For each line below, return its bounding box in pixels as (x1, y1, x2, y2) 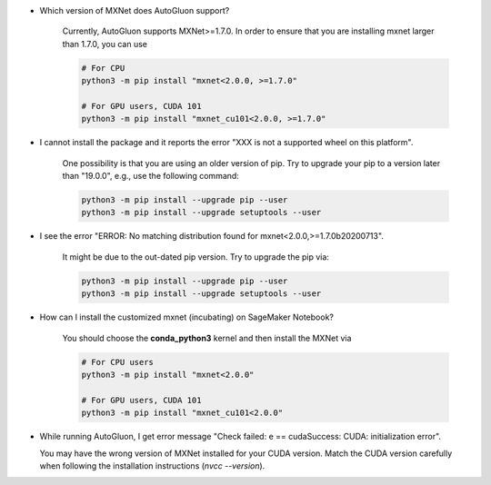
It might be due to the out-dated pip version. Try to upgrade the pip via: (62, 251, 329, 262)
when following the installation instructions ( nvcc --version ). (39, 460, 266, 471)
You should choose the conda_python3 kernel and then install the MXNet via (62, 332, 352, 343)
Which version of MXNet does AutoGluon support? (39, 5, 230, 15)
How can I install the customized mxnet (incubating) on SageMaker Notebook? (39, 312, 334, 322)
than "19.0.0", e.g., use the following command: (62, 171, 240, 182)
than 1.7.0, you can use (62, 38, 147, 49)
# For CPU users (81, 357, 155, 367)
